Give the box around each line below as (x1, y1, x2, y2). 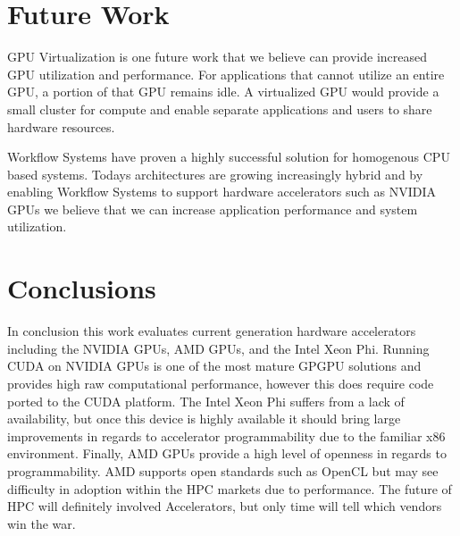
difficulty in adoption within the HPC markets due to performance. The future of (7, 479, 452, 498)
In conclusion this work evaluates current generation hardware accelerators (7, 322, 416, 340)
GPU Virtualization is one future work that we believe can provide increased (7, 47, 428, 66)
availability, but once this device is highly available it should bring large (7, 409, 401, 428)
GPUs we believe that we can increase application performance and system (7, 199, 418, 218)
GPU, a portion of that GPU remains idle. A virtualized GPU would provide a (7, 82, 439, 101)
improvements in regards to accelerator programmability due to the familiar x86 (7, 426, 446, 445)
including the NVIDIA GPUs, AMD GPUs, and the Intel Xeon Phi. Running (7, 339, 430, 357)
